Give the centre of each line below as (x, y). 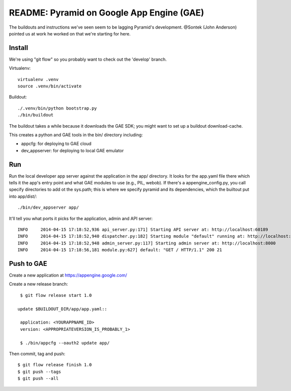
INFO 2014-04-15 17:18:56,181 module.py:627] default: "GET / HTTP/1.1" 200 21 (120, 250)
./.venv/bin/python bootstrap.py (57, 108)
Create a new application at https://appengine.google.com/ (68, 275)
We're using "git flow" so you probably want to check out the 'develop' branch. (88, 59)
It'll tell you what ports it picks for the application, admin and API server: (81, 218)
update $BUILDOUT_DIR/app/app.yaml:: (63, 309)
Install (19, 48)
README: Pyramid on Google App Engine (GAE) (106, 13)
